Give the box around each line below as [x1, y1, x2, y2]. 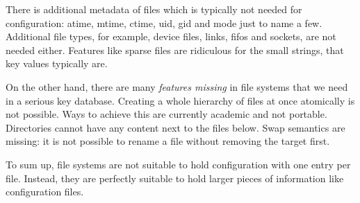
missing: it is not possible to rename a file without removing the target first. [6, 134, 330, 148]
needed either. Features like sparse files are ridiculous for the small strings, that [6, 42, 344, 57]
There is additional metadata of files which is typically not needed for [6, 2, 302, 16]
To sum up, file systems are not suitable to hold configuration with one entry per [6, 157, 351, 171]
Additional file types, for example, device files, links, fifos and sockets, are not [6, 29, 336, 44]
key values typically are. [6, 56, 108, 71]
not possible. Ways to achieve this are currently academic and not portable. [6, 107, 327, 121]
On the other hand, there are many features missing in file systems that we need [6, 79, 348, 94]
